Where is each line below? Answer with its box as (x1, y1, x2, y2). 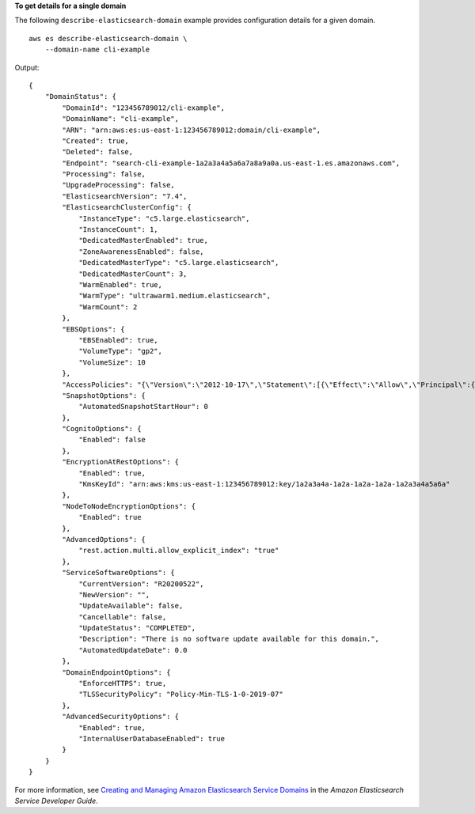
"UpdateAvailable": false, (78, 601, 184, 611)
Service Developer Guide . (14, 796, 98, 805)
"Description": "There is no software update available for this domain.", (78, 634, 380, 644)
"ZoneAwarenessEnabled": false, (78, 247, 205, 256)
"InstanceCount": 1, (78, 225, 158, 234)
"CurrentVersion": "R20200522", (78, 579, 205, 589)
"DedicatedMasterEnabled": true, (78, 236, 209, 245)
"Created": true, (62, 136, 130, 146)
